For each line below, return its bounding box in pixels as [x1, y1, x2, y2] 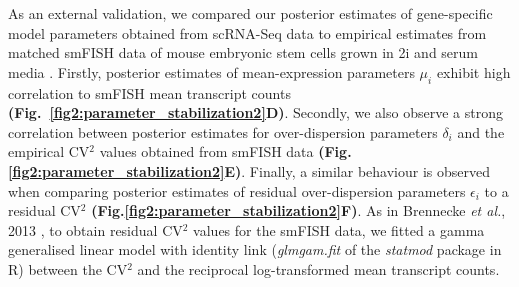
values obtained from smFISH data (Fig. [99, 141, 352, 162]
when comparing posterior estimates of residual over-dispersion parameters [8, 180, 466, 201]
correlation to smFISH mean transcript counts [8, 82, 291, 103]
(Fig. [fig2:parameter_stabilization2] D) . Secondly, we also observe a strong [8, 102, 503, 123]
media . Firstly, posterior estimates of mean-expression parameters [8, 61, 415, 82]
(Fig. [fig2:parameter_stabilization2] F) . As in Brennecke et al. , [91, 200, 506, 221]
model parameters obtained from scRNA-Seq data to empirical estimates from [8, 22, 487, 43]
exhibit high [436, 61, 511, 82]
